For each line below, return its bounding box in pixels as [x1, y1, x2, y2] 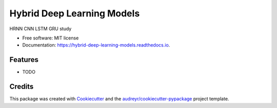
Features [9, 55, 38, 64]
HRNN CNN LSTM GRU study [9, 26, 72, 32]
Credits [9, 82, 34, 91]
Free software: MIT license [22, 35, 79, 41]
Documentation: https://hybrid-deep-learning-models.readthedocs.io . [22, 42, 170, 48]
